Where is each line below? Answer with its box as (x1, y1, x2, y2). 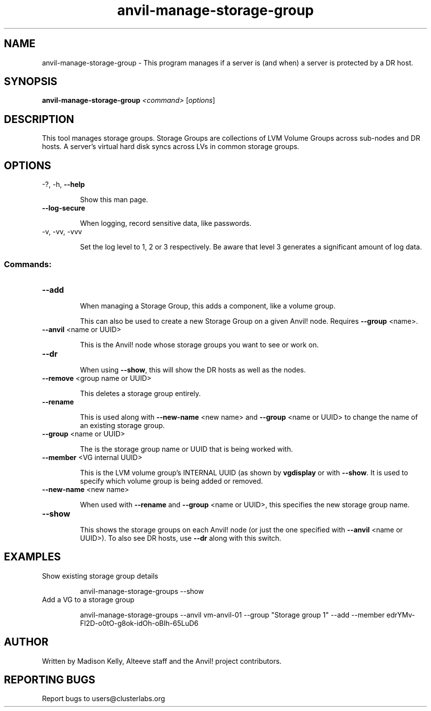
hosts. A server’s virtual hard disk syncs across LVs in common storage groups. (42, 142, 300, 151)
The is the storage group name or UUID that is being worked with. (80, 444, 293, 453)
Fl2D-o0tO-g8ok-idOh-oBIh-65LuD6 (80, 618, 199, 627)
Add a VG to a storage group (42, 595, 134, 604)
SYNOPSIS (4, 75, 58, 88)
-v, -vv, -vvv (42, 227, 82, 236)
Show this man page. (80, 195, 148, 204)
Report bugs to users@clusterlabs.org (42, 694, 165, 703)
